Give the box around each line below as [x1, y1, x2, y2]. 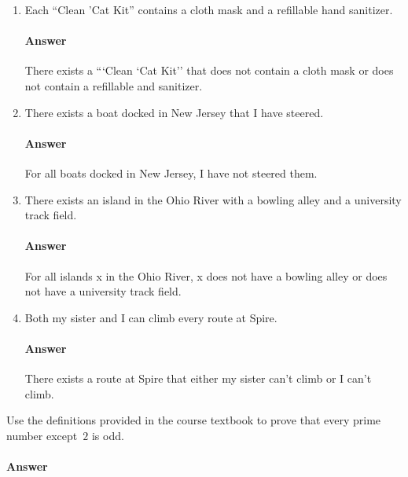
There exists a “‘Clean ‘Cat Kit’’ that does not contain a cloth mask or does [24, 62, 394, 79]
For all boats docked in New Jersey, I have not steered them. [24, 164, 318, 181]
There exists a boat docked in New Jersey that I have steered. [24, 104, 324, 120]
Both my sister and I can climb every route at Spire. [24, 309, 278, 325]
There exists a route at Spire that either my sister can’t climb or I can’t [24, 370, 372, 387]
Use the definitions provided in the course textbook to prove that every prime [6, 412, 381, 428]
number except [6, 427, 78, 443]
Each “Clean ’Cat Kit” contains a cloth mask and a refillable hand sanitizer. [24, 2, 393, 17]
